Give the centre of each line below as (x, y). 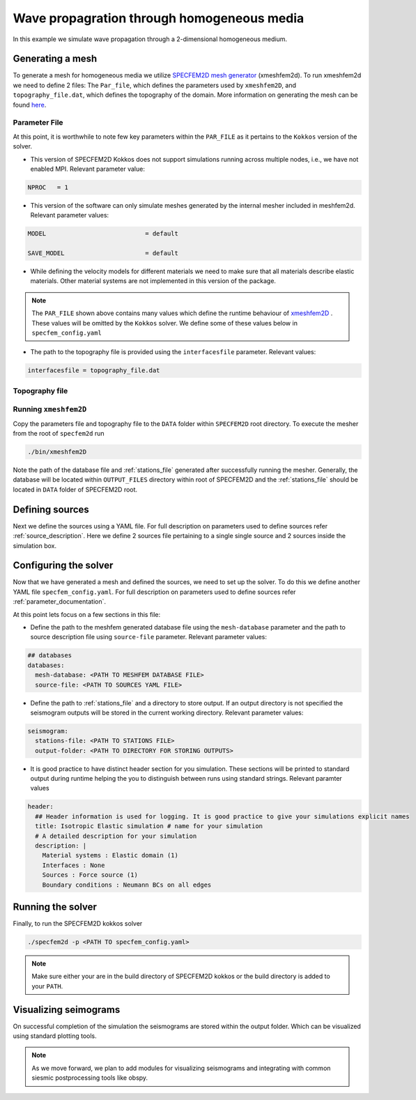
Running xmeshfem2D (50, 409)
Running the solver (55, 907)
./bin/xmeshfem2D (57, 452)
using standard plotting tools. (55, 1036)
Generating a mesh (55, 59)
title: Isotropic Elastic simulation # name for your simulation (149, 826)
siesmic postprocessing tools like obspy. (90, 1078)
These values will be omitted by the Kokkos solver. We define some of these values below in (164, 323)
